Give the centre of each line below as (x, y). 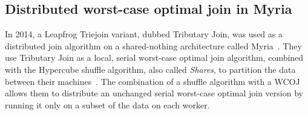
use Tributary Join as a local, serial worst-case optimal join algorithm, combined (154, 57)
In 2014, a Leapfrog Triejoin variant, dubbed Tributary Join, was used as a (144, 34)
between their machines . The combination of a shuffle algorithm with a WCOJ (152, 81)
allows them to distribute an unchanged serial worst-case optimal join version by (154, 93)
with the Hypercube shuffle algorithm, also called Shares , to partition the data (150, 69)
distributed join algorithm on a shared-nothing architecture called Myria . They (153, 45)
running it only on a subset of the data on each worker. (107, 104)
